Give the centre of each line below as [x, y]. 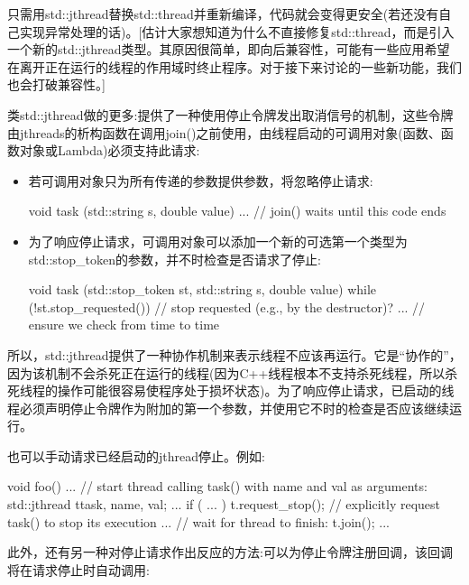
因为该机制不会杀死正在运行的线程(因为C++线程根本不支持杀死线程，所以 [226, 372]
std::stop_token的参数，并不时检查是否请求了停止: [175, 259]
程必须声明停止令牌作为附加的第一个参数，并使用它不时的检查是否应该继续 [228, 408]
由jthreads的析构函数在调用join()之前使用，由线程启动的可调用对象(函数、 [224, 132]
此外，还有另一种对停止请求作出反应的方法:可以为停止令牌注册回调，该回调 [230, 552]
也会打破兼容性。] [56, 84]
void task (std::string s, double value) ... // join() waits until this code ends [237, 211]
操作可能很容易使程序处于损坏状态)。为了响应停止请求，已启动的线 [256, 390]
